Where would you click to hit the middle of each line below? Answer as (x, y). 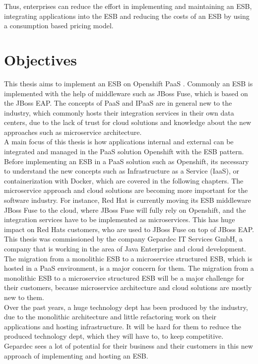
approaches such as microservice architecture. (73, 132)
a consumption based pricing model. (59, 26)
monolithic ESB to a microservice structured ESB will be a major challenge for (124, 277)
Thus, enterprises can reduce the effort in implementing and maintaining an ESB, (128, 6)
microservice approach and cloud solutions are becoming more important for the (126, 190)
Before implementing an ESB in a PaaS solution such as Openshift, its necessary (127, 161)
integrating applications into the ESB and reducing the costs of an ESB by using (127, 16)
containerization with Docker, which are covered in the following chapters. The (124, 180)
